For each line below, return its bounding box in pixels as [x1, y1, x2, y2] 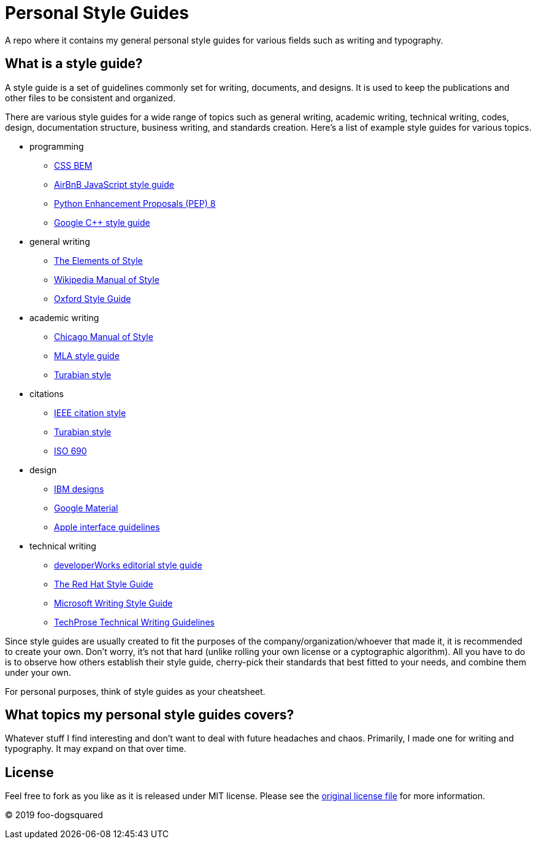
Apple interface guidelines [54, 521, 160, 532]
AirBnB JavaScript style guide [54, 179, 174, 190]
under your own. [5, 667, 71, 678]
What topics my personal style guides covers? [5, 707, 294, 723]
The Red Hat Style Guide [54, 578, 153, 589]
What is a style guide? [5, 56, 143, 72]
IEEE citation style [54, 407, 126, 418]
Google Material [54, 502, 118, 513]
